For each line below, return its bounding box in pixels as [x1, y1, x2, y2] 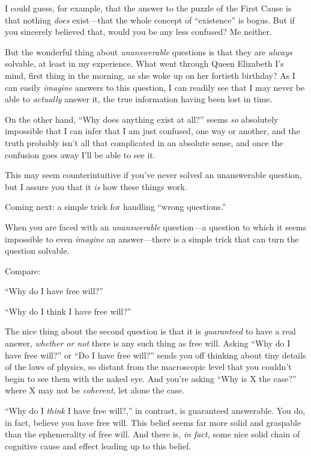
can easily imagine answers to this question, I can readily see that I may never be [5, 81, 305, 93]
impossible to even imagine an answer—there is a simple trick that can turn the [5, 232, 299, 245]
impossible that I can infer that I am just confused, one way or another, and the [5, 125, 300, 137]
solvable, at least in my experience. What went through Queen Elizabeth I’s [5, 57, 284, 70]
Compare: [5, 264, 41, 277]
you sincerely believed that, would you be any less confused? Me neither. [5, 25, 272, 38]
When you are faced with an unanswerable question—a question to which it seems [5, 220, 307, 233]
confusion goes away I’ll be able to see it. [5, 148, 155, 161]
